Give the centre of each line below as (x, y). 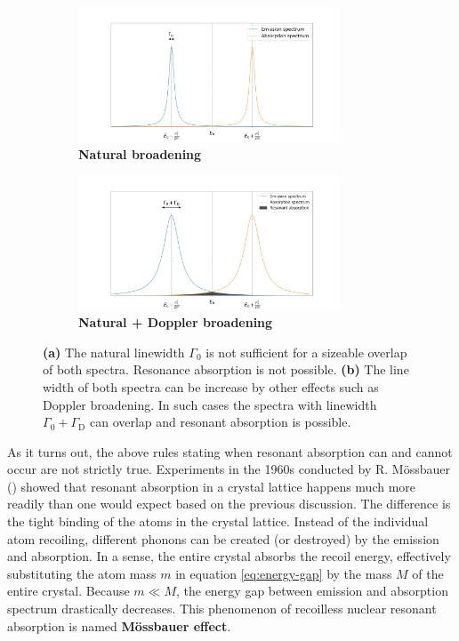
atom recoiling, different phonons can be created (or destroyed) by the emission (223, 538)
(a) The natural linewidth (114, 352)
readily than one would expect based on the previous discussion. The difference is (229, 504)
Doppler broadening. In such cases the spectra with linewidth (210, 404)
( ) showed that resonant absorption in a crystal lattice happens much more (212, 486)
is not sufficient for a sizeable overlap (306, 352)
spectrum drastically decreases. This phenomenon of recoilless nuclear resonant (222, 609)
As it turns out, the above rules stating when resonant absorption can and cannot (230, 451)
